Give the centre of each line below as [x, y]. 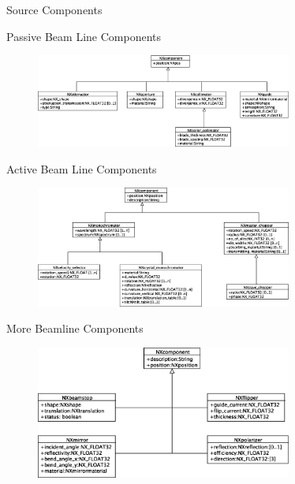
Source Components [54, 9]
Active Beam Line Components [82, 168]
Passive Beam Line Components [84, 36]
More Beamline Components [75, 328]
